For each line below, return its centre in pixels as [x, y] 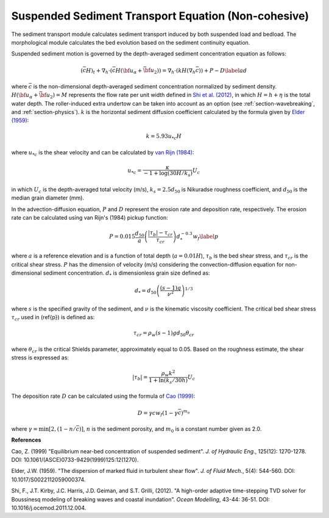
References [26, 440]
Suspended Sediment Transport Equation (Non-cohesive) [160, 16]
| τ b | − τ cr [160, 233]
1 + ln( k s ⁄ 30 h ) [168, 381]
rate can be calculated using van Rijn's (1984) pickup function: [90, 217]
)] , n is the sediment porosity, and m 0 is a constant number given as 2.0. [171, 429]
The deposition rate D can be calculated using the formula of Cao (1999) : [103, 396]
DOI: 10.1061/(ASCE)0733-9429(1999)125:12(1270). [75, 460]
